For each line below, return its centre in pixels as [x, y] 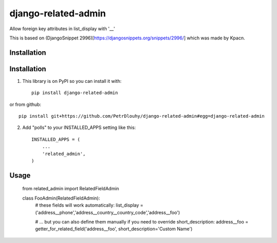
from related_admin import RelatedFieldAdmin [71, 189]
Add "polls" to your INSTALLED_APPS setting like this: [79, 127]
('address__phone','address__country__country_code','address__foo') [108, 212]
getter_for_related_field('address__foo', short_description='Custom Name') [114, 229]
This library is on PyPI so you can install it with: [72, 81]
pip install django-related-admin [75, 93]
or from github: [25, 104]
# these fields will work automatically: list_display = [89, 205]
